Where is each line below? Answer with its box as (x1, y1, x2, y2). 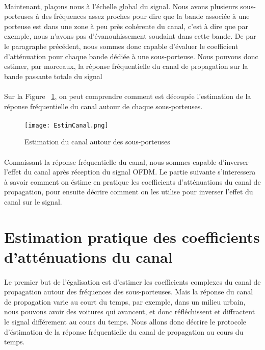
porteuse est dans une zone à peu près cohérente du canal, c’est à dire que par (4, 20, 248, 31)
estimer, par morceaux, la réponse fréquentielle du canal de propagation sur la (4, 61, 248, 71)
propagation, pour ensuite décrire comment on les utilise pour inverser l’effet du (4, 186, 253, 197)
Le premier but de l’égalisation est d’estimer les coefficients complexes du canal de (4, 276, 261, 287)
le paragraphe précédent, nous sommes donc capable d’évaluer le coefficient (4, 40, 238, 51)
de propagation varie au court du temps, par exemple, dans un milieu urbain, (4, 296, 246, 307)
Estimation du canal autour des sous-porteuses (24, 136, 170, 147)
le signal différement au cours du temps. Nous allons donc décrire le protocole (4, 316, 246, 327)
